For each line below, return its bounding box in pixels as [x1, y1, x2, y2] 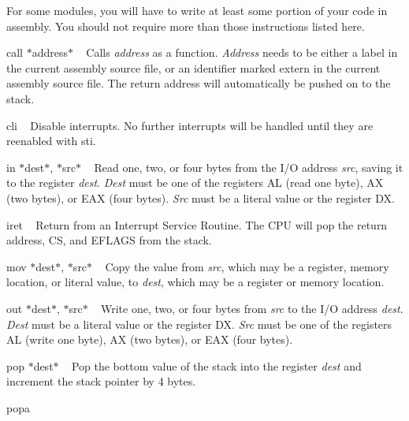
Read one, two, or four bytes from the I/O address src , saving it [94, 158, 403, 175]
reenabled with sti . [6, 132, 96, 149]
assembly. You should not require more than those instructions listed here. [6, 17, 365, 34]
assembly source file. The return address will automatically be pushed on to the [6, 75, 391, 91]
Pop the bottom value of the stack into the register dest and [71, 357, 362, 374]
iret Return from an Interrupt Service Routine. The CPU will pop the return [6, 216, 388, 233]
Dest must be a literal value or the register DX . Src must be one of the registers [6, 315, 392, 332]
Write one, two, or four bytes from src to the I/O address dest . [100, 300, 403, 316]
